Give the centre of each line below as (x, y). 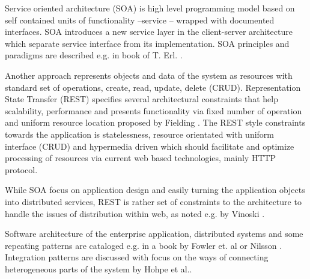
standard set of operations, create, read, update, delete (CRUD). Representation (153, 87)
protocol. (21, 169)
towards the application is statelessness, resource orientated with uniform (140, 134)
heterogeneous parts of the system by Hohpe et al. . (99, 268)
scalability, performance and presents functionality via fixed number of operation (153, 110)
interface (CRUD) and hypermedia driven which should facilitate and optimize (150, 146)
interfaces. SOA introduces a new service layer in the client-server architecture (149, 32)
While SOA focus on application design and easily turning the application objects (155, 190)
